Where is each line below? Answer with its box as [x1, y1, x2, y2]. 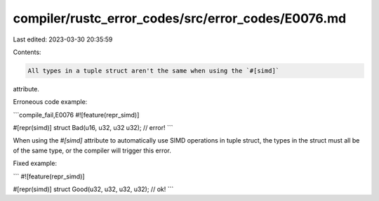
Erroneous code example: [13, 98, 88, 106]
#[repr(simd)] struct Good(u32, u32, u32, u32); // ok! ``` [13, 185, 174, 193]
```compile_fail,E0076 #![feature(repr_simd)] [13, 110, 140, 119]
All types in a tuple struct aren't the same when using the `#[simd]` [27, 67, 280, 74]
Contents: [13, 48, 41, 56]
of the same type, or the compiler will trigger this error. [13, 146, 172, 155]
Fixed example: [13, 159, 58, 168]
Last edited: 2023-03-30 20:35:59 [13, 35, 113, 44]
